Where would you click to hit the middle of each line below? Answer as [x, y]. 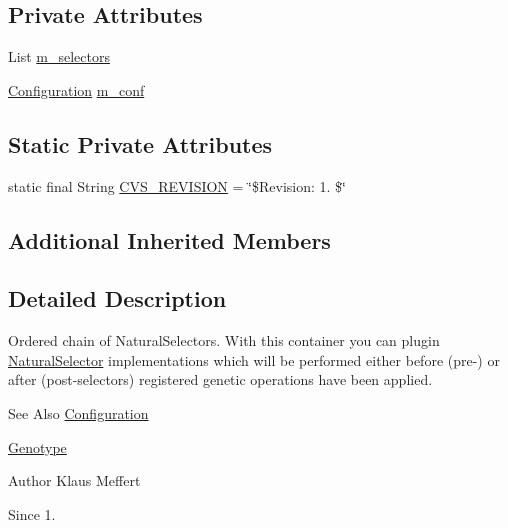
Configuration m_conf [76, 89]
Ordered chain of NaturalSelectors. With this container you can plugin [224, 340]
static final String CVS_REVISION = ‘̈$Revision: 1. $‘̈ [177, 185]
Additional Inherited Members [169, 239]
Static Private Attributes [140, 143]
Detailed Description [117, 298]
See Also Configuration [78, 412]
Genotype [37, 446]
